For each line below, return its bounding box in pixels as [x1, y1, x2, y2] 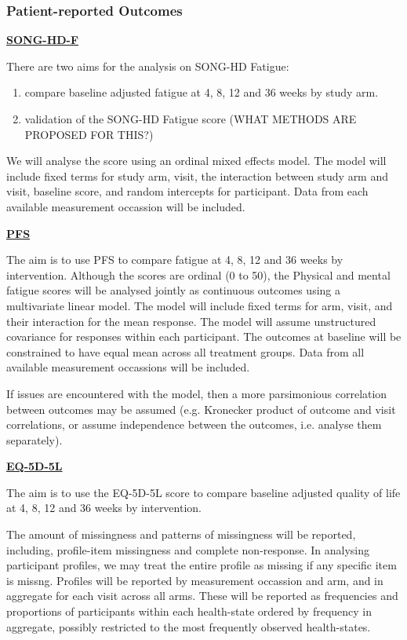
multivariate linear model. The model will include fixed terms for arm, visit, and [6, 297, 393, 313]
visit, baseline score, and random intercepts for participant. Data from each [6, 183, 369, 199]
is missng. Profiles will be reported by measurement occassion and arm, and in [6, 572, 383, 588]
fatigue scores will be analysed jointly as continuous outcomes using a [6, 282, 341, 298]
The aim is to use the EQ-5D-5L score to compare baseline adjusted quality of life [6, 484, 401, 500]
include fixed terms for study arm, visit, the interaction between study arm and [6, 167, 389, 184]
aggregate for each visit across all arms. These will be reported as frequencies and [6, 587, 398, 604]
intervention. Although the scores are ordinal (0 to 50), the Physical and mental [6, 266, 391, 283]
